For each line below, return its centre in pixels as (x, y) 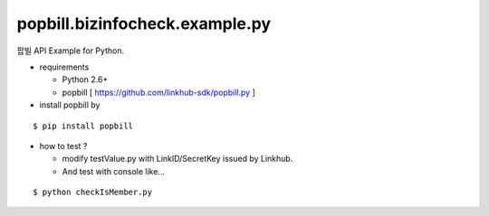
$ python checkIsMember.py (93, 193)
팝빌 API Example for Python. (71, 51)
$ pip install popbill (83, 126)
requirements (64, 67)
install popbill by (70, 105)
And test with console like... (113, 171)
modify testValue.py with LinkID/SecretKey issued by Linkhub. (177, 159)
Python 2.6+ (85, 80)
